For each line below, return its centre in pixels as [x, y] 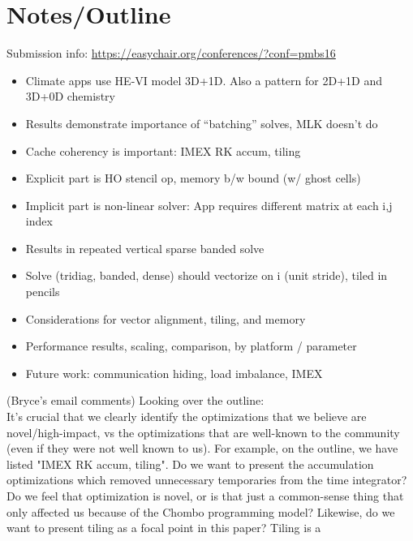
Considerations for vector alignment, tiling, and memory [166, 318]
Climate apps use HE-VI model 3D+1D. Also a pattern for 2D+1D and [204, 80]
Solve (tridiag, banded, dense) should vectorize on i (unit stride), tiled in [206, 275]
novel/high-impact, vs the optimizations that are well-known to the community [203, 432]
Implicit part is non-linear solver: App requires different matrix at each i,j [209, 205]
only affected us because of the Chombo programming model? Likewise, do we [201, 511]
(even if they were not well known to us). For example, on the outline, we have [202, 448]
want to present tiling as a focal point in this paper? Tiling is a [164, 528]
